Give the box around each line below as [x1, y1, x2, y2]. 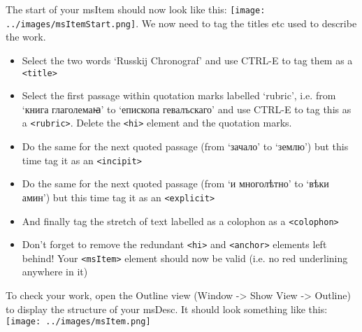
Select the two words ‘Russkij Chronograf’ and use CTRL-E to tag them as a [22, 52, 353, 67]
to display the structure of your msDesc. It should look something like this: [6, 301, 328, 316]
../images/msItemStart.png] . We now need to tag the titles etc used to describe [6, 15, 357, 30]
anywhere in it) [22, 264, 88, 279]
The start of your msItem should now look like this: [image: [6, 2, 266, 16]
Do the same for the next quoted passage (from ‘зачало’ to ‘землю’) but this [22, 139, 349, 153]
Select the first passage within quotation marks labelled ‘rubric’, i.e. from [22, 88, 336, 103]
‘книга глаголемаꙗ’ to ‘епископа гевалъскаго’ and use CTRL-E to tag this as [22, 101, 352, 116]
